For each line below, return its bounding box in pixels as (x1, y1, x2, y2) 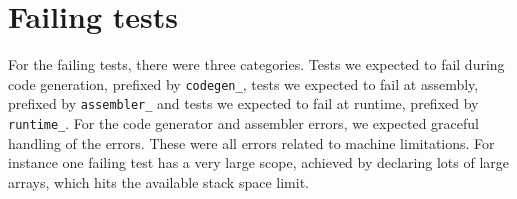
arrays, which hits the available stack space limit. (8, 171, 309, 192)
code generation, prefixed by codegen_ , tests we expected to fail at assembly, (8, 73, 479, 94)
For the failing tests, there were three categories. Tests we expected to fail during (8, 54, 505, 75)
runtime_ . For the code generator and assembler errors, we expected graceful (8, 113, 479, 134)
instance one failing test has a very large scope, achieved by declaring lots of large (8, 152, 510, 173)
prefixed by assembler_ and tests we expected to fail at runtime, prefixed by (8, 93, 479, 114)
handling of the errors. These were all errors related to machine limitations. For (8, 132, 495, 153)
